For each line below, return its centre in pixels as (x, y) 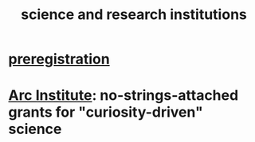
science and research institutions (134, 15)
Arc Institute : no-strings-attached (124, 96)
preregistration (59, 59)
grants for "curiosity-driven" (106, 112)
